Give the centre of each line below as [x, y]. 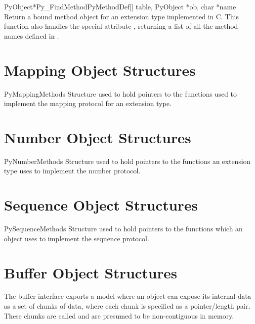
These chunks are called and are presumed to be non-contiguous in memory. [119, 315]
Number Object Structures [98, 137]
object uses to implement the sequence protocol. [77, 238]
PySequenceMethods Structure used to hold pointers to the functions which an [123, 229]
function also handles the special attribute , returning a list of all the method [121, 26]
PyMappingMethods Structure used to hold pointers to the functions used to [120, 93]
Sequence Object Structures [101, 205]
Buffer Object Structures [91, 272]
